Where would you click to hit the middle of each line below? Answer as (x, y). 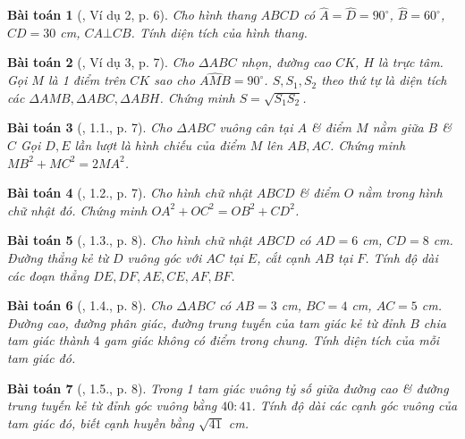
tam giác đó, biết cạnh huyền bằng (101, 422)
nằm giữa (398, 127)
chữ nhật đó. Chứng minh (77, 210)
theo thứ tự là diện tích (384, 80)
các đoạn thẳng (48, 275)
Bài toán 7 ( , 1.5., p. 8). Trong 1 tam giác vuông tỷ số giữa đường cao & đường (228, 388)
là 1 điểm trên (87, 80)
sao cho (175, 80)
